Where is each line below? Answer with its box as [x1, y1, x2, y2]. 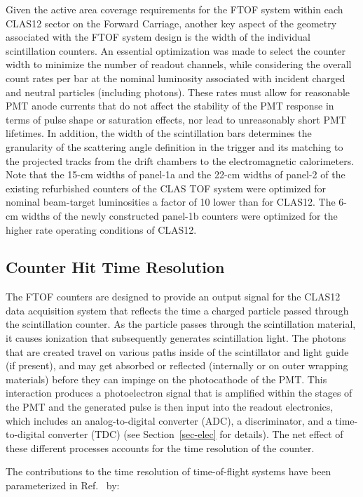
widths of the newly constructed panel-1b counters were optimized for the [21, 208, 338, 223]
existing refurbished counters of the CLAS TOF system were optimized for [6, 180, 327, 195]
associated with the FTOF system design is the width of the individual [6, 29, 310, 44]
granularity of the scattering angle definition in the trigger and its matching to [6, 139, 343, 154]
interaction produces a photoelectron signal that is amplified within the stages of [6, 385, 352, 400]
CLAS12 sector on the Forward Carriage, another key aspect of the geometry [6, 15, 337, 30]
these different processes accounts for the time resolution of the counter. [6, 440, 315, 455]
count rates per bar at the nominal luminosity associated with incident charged [6, 70, 345, 85]
